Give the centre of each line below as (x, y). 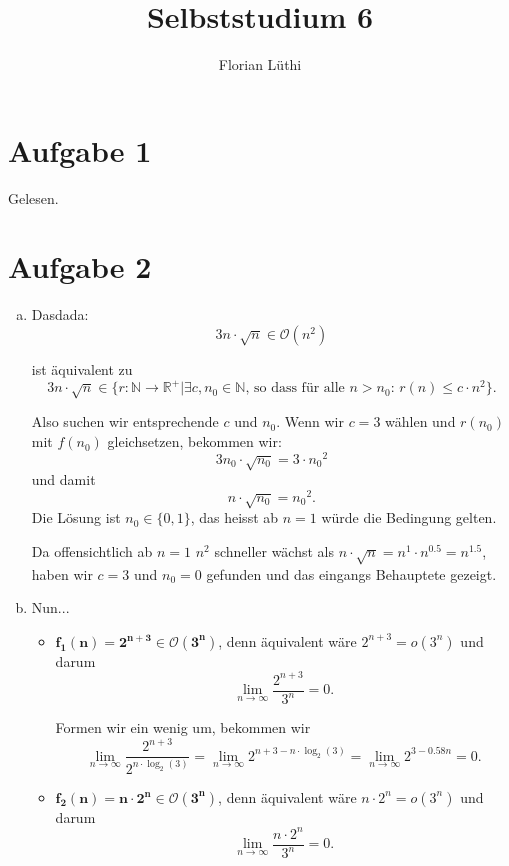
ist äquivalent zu (82, 368)
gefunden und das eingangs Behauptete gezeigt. (351, 573)
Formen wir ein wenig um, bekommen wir (183, 727)
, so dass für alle (295, 388)
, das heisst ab (234, 517)
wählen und (420, 421)
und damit (63, 479)
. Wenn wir (310, 421)
